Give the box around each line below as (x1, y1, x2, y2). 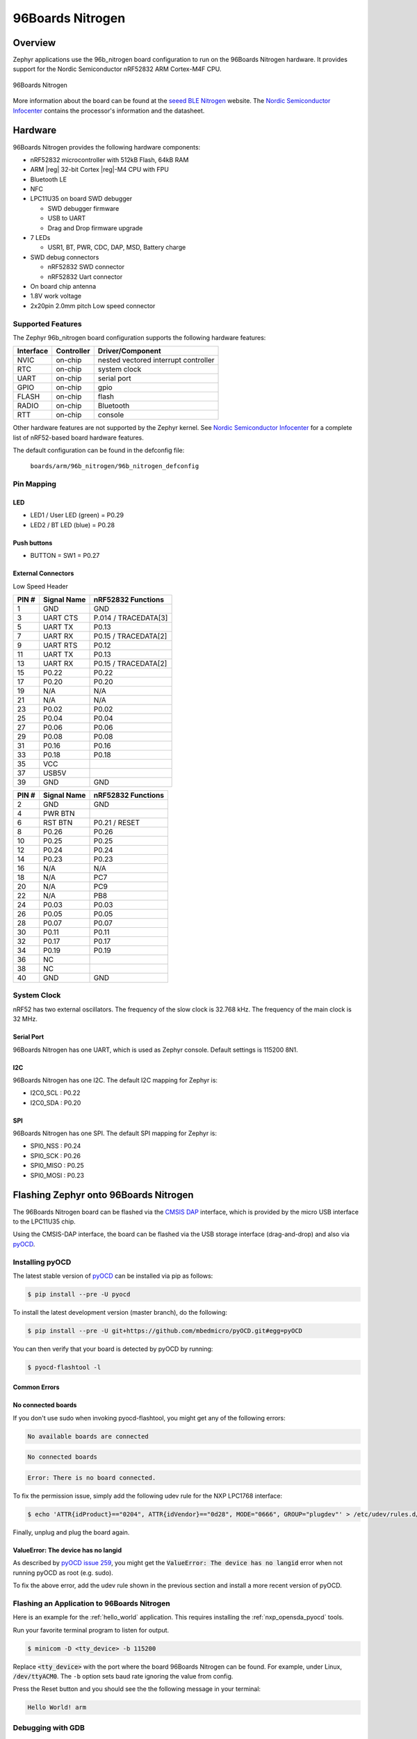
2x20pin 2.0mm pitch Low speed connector (30, 301, 156, 310)
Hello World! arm (27, 1704, 87, 1711)
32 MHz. (13, 1015, 38, 1023)
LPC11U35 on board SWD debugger (30, 195, 132, 203)
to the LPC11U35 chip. (13, 1217, 76, 1226)
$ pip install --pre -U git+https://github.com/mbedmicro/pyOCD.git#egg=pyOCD (27, 1327, 302, 1335)
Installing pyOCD (13, 1257, 72, 1267)
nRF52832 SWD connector (47, 263, 125, 271)
